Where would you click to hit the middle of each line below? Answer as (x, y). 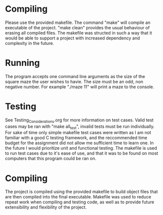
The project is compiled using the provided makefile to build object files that (81, 192)
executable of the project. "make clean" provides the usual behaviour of (77, 27)
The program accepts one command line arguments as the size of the (75, 76)
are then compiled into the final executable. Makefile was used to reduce (78, 197)
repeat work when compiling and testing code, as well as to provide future (80, 202)
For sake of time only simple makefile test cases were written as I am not (78, 133)
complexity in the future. (30, 43)
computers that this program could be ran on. (51, 158)
